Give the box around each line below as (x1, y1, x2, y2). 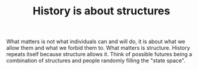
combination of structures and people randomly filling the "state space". (6, 57, 186, 64)
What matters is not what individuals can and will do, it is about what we (6, 38, 185, 45)
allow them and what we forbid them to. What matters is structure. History (6, 44, 190, 51)
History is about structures (33, 4, 170, 18)
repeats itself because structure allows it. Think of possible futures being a (6, 51, 193, 58)
